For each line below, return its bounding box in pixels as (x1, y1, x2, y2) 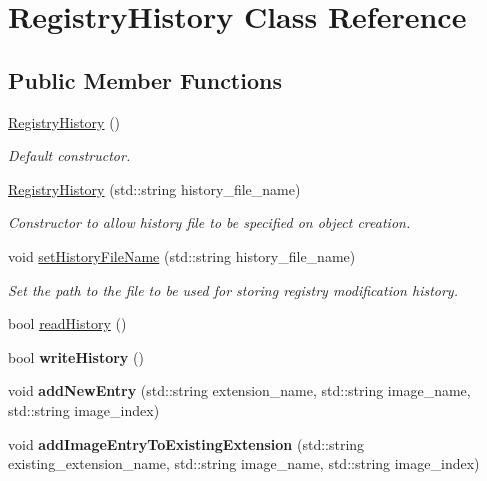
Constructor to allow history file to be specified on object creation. (8, 212, 411, 233)
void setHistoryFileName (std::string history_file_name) (8, 245, 356, 266)
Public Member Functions (8, 64, 282, 95)
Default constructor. (8, 145, 131, 166)
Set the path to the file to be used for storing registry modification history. (8, 279, 458, 300)
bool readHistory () (8, 313, 127, 334)
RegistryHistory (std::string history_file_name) (8, 178, 301, 199)
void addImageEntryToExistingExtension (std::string (8, 433, 365, 454)
